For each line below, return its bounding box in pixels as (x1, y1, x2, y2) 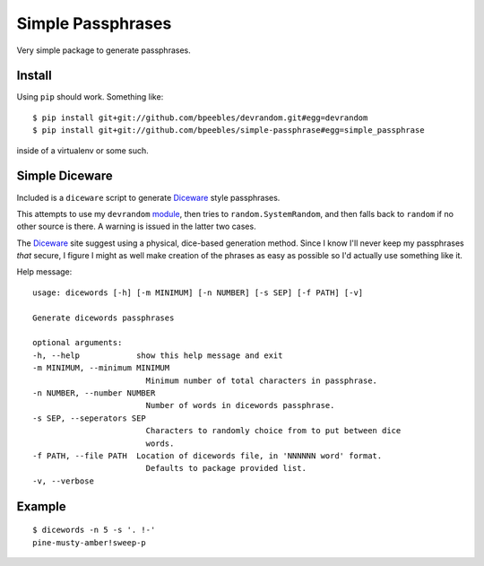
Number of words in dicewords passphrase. (145, 400, 335, 411)
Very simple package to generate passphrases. (16, 45, 192, 56)
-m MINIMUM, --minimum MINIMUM (32, 363, 170, 373)
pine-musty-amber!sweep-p (32, 537, 147, 547)
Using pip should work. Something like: (16, 91, 164, 102)
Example (16, 499, 66, 514)
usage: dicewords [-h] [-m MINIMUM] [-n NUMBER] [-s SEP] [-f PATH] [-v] (32, 287, 364, 298)
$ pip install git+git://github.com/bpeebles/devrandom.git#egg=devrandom (32, 112, 368, 123)
